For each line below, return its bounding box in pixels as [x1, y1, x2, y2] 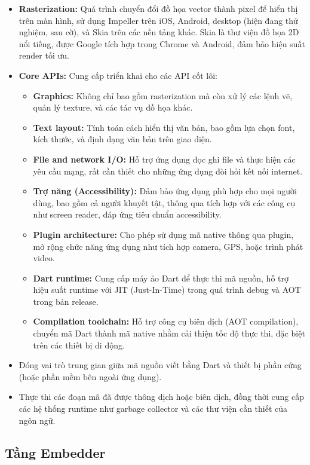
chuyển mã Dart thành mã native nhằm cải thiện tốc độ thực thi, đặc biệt [33, 327, 305, 339]
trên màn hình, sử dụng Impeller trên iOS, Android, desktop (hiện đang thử [19, 14, 298, 26]
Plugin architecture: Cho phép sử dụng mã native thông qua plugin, [33, 228, 294, 240]
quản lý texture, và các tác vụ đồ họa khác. [33, 101, 193, 114]
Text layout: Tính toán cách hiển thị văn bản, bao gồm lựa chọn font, [33, 121, 295, 133]
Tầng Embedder [5, 443, 106, 461]
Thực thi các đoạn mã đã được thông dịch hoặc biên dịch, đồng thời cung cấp [19, 390, 304, 403]
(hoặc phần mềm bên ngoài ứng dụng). [19, 370, 162, 383]
